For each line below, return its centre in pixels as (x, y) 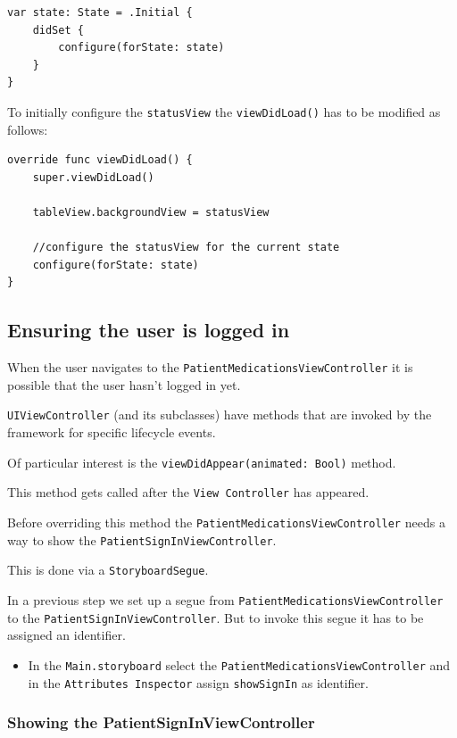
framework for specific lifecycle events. (112, 432)
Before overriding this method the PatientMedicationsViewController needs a (226, 522)
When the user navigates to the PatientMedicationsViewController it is (210, 367)
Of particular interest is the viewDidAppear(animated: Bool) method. (202, 462)
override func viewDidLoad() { (100, 160)
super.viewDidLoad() (93, 177)
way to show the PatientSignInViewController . (142, 539)
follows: (28, 129)
